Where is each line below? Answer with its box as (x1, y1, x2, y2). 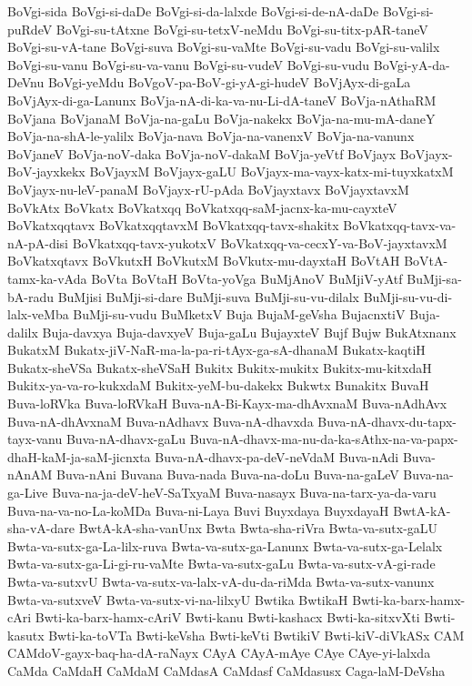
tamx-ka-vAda (7, 268, 87, 288)
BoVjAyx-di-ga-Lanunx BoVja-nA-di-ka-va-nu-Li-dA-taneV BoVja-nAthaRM (7, 90, 437, 109)
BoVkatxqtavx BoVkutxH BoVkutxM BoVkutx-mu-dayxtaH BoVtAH (7, 251, 400, 270)
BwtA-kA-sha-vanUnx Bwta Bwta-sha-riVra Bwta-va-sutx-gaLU (78, 519, 438, 538)
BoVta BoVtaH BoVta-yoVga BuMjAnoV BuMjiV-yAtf (91, 268, 403, 288)
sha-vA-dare (7, 519, 75, 538)
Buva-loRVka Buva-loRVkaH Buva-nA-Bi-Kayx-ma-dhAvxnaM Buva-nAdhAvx (7, 394, 447, 413)
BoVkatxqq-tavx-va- (343, 216, 457, 235)
